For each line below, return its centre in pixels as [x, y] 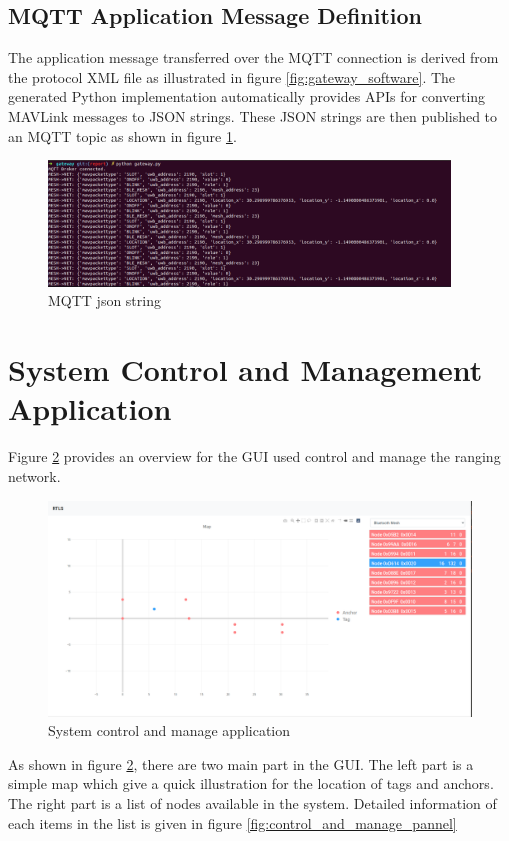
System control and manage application [169, 730]
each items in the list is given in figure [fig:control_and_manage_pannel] [232, 822]
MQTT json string [104, 300]
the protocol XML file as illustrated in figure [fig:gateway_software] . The [232, 76]
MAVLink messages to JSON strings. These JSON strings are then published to [253, 115]
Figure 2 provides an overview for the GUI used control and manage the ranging [254, 456]
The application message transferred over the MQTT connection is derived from [253, 57]
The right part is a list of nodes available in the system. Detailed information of [252, 803]
